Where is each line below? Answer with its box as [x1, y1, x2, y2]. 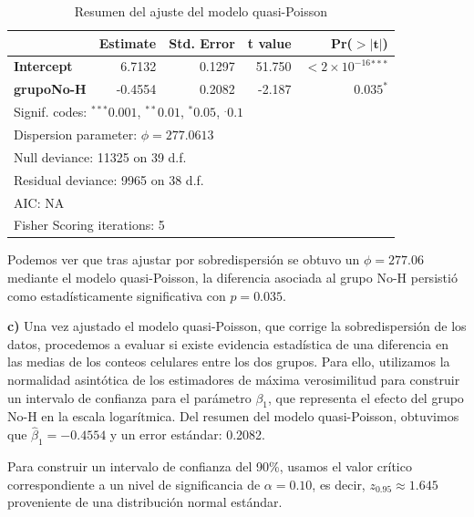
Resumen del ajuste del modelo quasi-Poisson [74, 2, 328, 20]
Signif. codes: [14, 102, 88, 121]
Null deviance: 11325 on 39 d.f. [14, 147, 187, 166]
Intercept [14, 57, 73, 76]
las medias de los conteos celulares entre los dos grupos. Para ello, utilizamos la [7, 352, 450, 371]
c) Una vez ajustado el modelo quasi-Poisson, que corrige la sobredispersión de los [7, 316, 467, 336]
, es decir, [312, 474, 366, 493]
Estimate [98, 33, 157, 52]
